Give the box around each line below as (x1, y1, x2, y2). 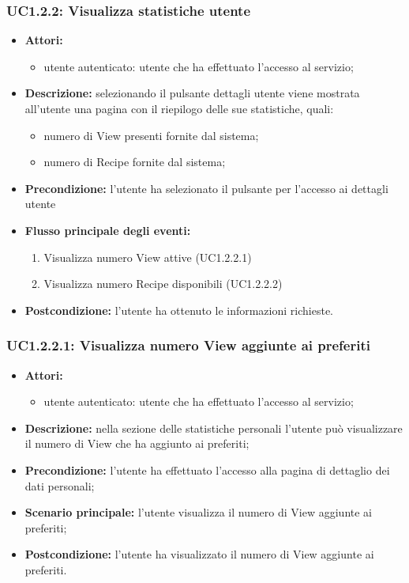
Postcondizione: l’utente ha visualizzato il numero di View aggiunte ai (24, 546, 374, 562)
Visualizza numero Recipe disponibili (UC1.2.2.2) (43, 275, 283, 292)
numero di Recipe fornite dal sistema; (43, 153, 226, 170)
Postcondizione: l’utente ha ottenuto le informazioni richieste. (24, 301, 333, 318)
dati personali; (24, 477, 95, 494)
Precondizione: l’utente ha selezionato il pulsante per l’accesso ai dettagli (24, 180, 388, 196)
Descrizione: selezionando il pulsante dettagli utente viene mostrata (24, 85, 360, 101)
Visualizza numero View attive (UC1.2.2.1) (43, 248, 252, 265)
